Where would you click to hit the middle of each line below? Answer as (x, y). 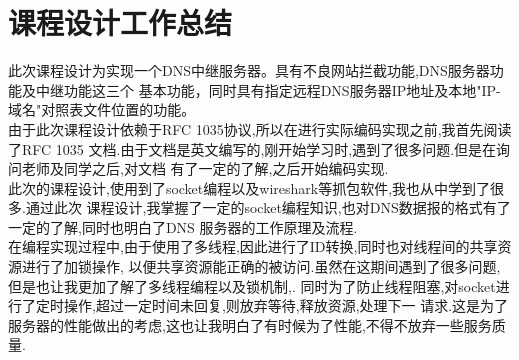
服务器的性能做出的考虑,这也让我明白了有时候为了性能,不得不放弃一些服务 (250, 324)
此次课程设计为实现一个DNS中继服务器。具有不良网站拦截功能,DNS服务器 (249, 70)
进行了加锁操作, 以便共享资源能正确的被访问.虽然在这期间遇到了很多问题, (261, 266)
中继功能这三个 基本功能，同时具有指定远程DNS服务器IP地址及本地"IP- (268, 89)
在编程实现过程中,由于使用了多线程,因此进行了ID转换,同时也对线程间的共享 (253, 246)
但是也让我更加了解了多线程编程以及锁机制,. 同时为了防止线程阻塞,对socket (252, 285)
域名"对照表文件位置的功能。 (102, 109)
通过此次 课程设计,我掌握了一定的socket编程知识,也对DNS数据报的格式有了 (268, 207)
